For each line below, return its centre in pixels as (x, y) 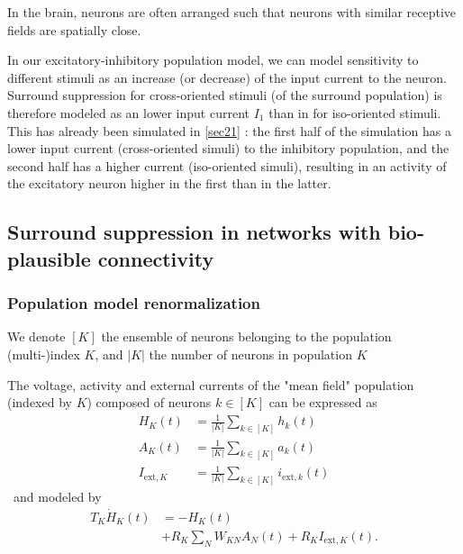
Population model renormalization (134, 303)
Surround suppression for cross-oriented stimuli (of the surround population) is (225, 95)
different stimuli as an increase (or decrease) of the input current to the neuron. (227, 77)
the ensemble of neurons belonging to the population (246, 336)
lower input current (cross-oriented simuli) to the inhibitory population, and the (228, 148)
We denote (36, 336)
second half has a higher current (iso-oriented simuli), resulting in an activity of (227, 165)
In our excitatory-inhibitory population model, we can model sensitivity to (213, 60)
